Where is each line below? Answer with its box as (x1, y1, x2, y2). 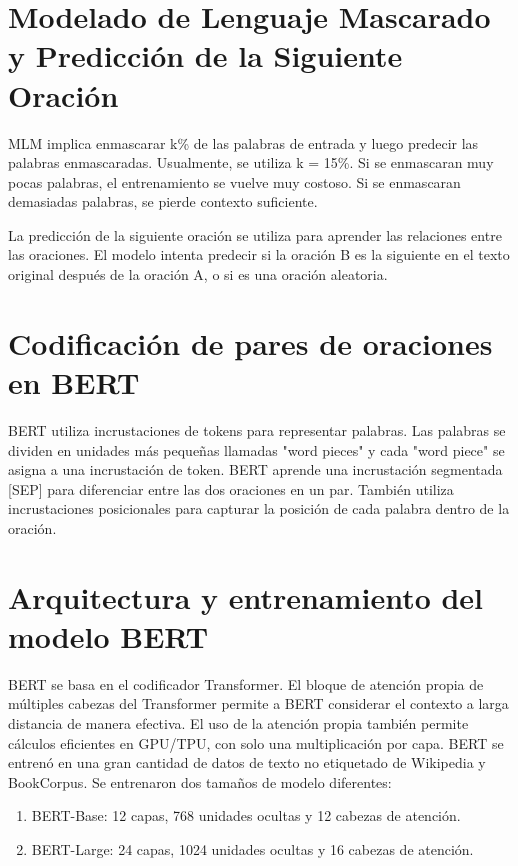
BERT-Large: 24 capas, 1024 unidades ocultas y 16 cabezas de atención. (31, 839, 474, 859)
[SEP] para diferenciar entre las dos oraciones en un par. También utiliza (8, 478, 454, 499)
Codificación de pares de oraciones (8, 322, 493, 363)
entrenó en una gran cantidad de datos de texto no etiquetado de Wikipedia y (8, 752, 486, 773)
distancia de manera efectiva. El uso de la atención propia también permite (8, 713, 469, 734)
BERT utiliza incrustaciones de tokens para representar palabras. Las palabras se (8, 419, 506, 440)
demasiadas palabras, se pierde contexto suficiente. (8, 191, 318, 212)
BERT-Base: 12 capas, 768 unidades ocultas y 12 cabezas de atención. (31, 805, 461, 826)
